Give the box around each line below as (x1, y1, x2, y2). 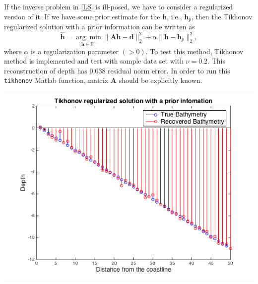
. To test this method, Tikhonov (145, 46, 244, 56)
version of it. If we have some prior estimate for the (4, 11, 160, 21)
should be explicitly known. (119, 75, 202, 85)
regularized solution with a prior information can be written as (4, 21, 195, 32)
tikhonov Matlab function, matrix (4, 75, 109, 85)
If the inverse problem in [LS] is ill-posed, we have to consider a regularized (4, 1, 233, 11)
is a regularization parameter (31, 46, 119, 56)
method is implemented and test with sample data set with (4, 56, 184, 66)
